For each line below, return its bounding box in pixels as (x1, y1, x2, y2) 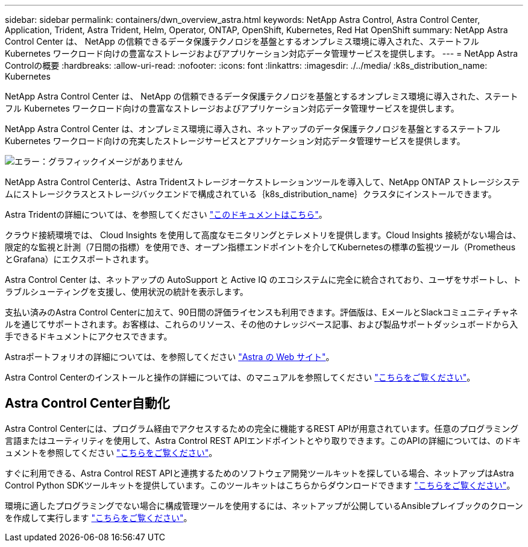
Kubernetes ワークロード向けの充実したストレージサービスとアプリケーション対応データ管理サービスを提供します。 (5, 136, 465, 146)
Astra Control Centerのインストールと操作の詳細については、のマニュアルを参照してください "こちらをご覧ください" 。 (5, 372, 476, 382)
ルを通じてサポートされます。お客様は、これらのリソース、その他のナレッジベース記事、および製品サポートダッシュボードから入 (5, 319, 518, 329)
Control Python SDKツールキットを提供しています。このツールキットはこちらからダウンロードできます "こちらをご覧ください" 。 (5, 479, 515, 490)
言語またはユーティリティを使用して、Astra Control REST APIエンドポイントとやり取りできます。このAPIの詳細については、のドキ (5, 435, 521, 446)
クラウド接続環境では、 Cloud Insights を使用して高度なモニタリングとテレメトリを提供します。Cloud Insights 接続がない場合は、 (5, 230, 521, 240)
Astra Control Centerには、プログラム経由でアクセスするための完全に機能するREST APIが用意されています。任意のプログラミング (5, 423, 519, 434)
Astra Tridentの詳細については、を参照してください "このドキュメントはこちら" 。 (5, 209, 327, 220)
